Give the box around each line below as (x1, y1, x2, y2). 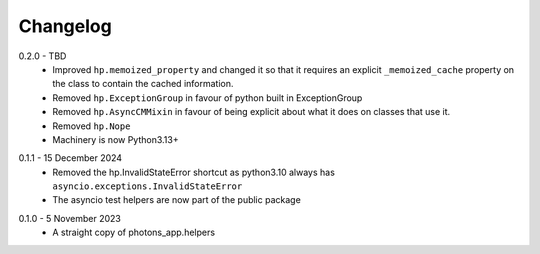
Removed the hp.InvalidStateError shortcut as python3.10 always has (52, 166, 335, 178)
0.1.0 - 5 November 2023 (18, 212, 122, 224)
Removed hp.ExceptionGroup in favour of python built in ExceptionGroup (52, 91, 363, 104)
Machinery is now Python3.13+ (52, 133, 179, 145)
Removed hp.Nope (52, 120, 131, 132)
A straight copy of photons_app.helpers (52, 226, 215, 239)
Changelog (18, 15, 112, 37)
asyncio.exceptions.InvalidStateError (52, 181, 243, 192)
